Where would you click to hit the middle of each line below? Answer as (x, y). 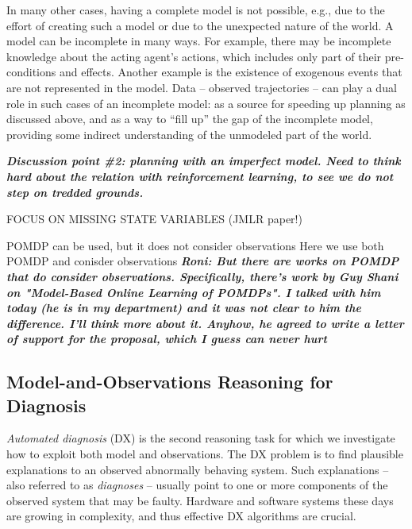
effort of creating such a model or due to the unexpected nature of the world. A (200, 25)
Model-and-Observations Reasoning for (170, 382)
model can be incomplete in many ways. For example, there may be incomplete (199, 41)
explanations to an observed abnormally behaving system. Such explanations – (198, 469)
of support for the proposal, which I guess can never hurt (167, 339)
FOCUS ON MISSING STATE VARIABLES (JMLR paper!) (154, 219)
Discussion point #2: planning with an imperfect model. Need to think (204, 161)
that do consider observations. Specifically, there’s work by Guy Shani (202, 276)
